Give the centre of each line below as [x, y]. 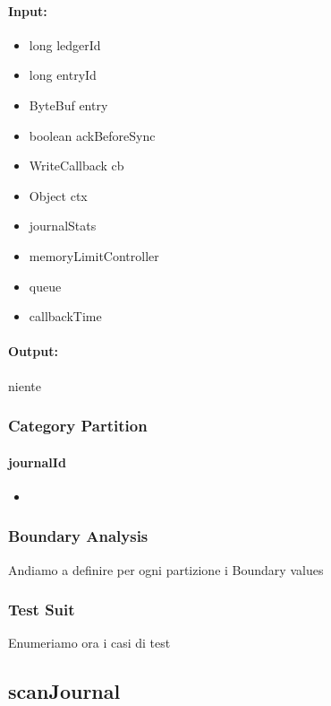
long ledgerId [65, 44]
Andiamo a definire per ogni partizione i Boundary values [166, 569]
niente [25, 385]
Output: [33, 351]
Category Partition [78, 426]
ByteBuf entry [68, 105]
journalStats [63, 226]
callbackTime [65, 316]
